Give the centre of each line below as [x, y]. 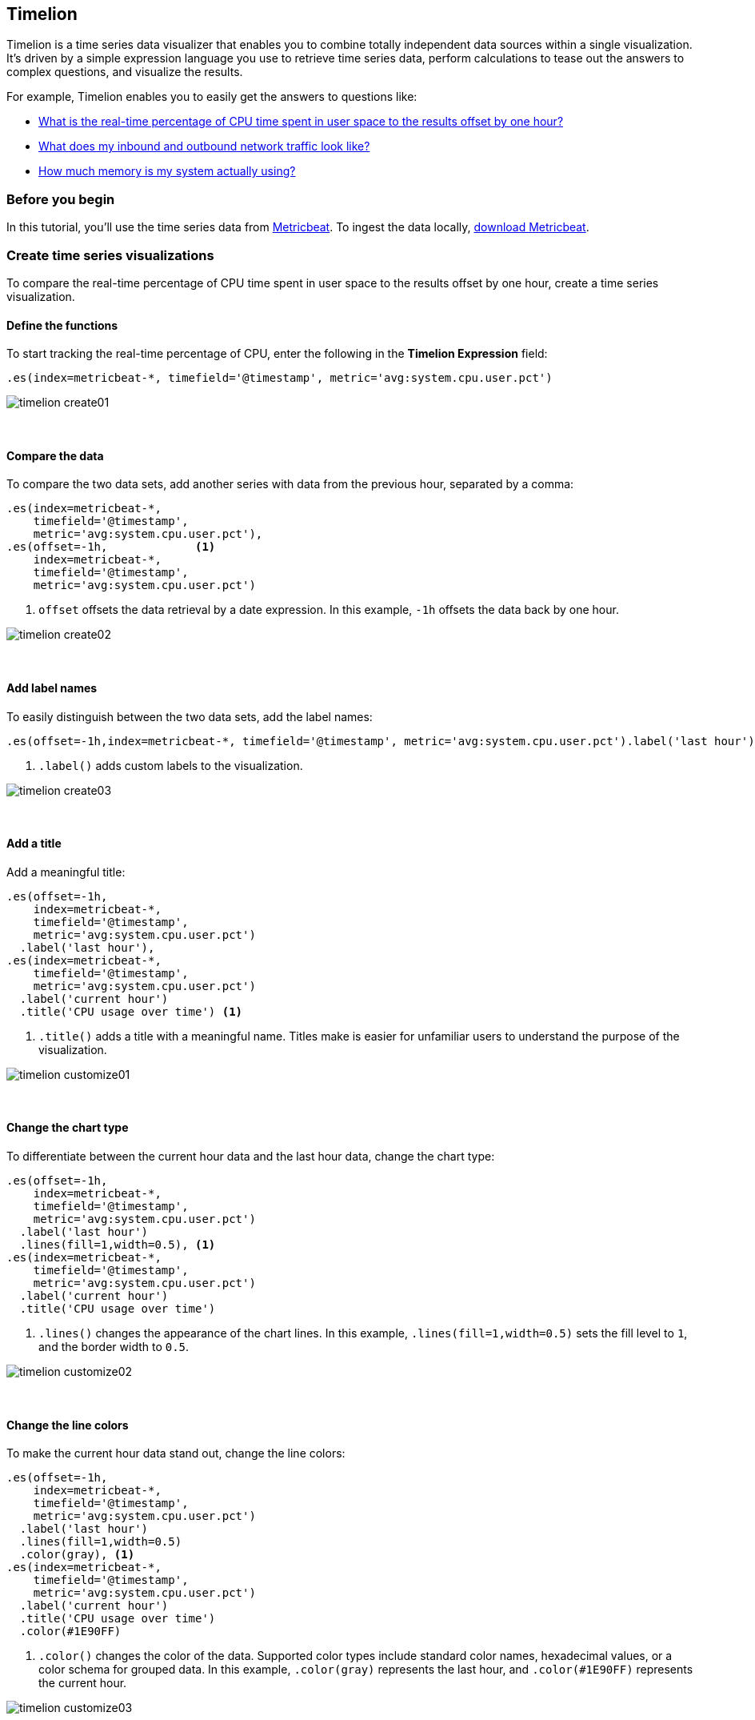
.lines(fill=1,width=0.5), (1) [118, 1245]
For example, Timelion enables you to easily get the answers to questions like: [212, 97]
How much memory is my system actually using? [167, 171]
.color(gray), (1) [77, 1555]
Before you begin [61, 199]
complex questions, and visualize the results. [125, 72]
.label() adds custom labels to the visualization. [171, 765]
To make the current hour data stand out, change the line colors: [176, 1453]
